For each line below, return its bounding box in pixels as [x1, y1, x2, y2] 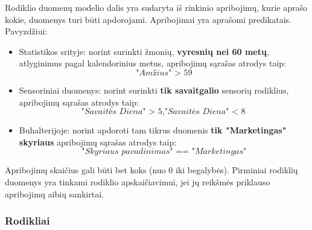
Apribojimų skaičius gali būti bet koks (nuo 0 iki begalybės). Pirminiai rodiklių [5, 164, 298, 176]
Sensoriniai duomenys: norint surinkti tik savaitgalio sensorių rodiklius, [19, 83, 289, 96]
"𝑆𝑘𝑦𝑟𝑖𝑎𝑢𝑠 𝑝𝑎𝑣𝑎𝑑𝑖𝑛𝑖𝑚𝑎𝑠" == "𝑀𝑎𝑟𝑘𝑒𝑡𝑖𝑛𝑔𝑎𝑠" [81, 147, 247, 156]
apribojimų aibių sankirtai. [5, 187, 104, 200]
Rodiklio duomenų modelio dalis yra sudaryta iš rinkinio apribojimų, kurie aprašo [5, 1, 307, 13]
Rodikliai [5, 213, 50, 228]
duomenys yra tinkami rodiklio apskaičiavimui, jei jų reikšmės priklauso [5, 175, 270, 188]
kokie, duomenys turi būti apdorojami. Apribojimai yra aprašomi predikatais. [5, 13, 292, 25]
